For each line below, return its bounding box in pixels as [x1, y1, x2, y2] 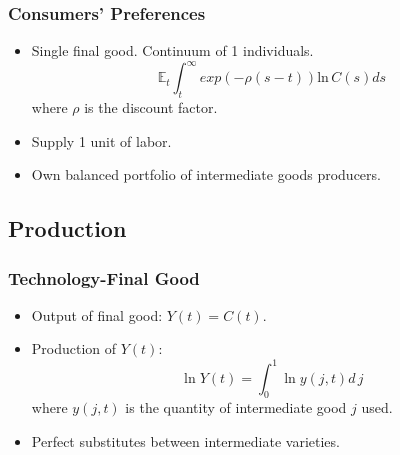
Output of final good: [31, 304, 163, 325]
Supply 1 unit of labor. [31, 130, 172, 151]
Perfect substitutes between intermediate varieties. [31, 430, 340, 451]
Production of [31, 338, 117, 359]
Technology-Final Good [8, 265, 200, 290]
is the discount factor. [84, 97, 218, 118]
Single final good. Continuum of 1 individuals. [31, 40, 314, 61]
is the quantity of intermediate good [125, 397, 347, 418]
